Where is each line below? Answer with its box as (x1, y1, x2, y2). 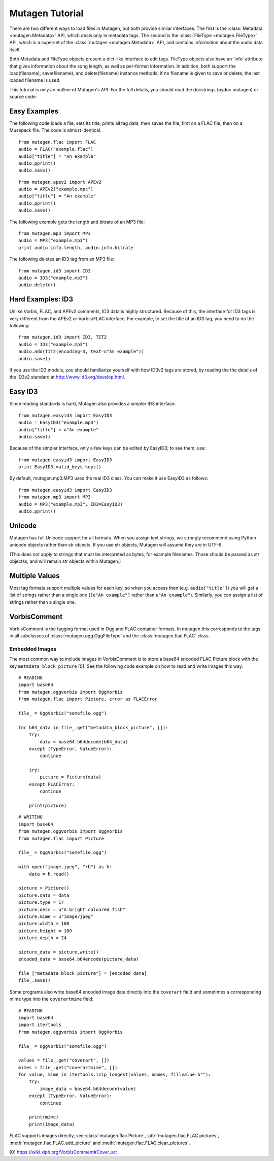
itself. (9, 46, 21, 53)
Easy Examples (9, 107, 58, 115)
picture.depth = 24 (18, 935, 67, 941)
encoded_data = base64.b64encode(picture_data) (18, 957, 139, 962)
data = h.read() (28, 871, 70, 877)
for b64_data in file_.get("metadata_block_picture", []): (18, 725, 168, 730)
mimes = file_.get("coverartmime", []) (18, 1065, 118, 1070)
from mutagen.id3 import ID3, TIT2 (18, 334, 107, 340)
